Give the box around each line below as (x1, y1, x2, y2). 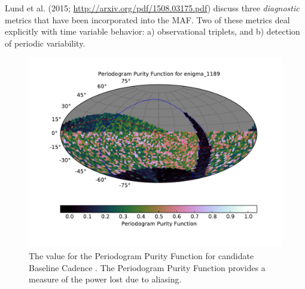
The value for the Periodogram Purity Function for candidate (29, 249, 254, 262)
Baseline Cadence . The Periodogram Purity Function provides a (29, 261, 266, 273)
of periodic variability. (5, 36, 86, 49)
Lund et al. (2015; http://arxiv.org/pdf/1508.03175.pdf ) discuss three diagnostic (5, 2, 300, 14)
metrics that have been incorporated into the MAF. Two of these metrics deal (5, 13, 290, 26)
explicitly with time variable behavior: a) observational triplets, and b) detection (5, 25, 300, 38)
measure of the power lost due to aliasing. (29, 273, 182, 285)
